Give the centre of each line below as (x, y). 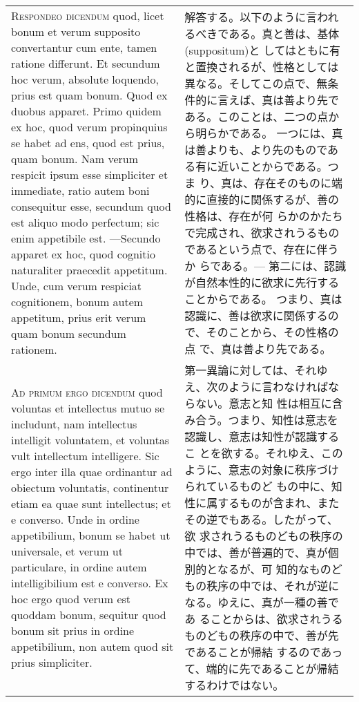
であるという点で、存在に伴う (262, 249)
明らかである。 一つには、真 (269, 133)
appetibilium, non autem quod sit (93, 646)
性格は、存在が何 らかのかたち (264, 216)
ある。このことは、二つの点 (256, 116)
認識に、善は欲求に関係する (256, 315)
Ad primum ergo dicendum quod (87, 392)
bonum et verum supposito (76, 31)
